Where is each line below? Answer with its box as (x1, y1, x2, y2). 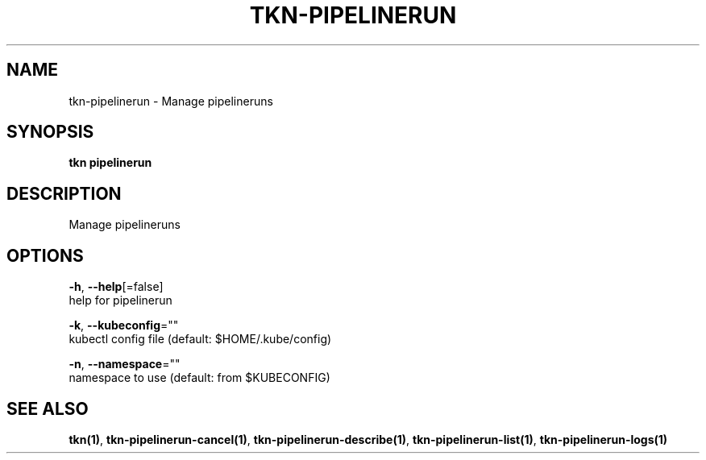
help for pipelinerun (69, 293, 172, 308)
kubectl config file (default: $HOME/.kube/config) (69, 332, 332, 346)
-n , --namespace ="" (69, 357, 181, 371)
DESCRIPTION (6, 183, 122, 204)
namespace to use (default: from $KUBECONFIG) (69, 371, 330, 385)
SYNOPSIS (6, 122, 94, 143)
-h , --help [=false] (69, 280, 164, 294)
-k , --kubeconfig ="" (69, 318, 179, 333)
